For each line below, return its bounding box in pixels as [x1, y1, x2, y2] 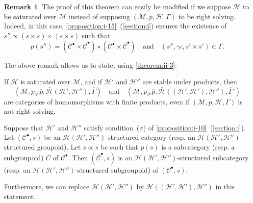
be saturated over [4, 11, 56, 21]
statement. [4, 191, 36, 201]
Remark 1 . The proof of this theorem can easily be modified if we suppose [4, 1, 231, 11]
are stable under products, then [142, 76, 237, 86]
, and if [80, 76, 102, 86]
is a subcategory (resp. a [161, 142, 235, 152]
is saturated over [20, 76, 71, 86]
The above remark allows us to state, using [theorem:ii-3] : [4, 60, 177, 70]
